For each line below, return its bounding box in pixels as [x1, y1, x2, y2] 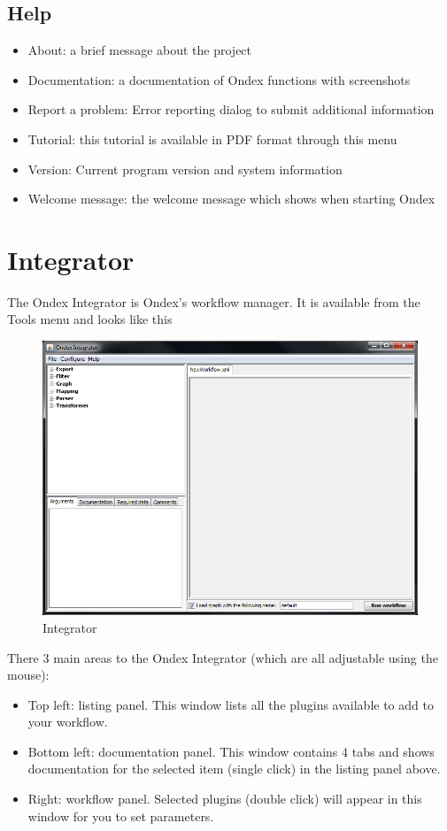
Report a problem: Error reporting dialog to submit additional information [27, 100, 435, 119]
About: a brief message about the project [27, 41, 252, 59]
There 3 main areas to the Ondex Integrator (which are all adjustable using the [7, 648, 438, 666]
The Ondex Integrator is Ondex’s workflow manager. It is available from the [7, 292, 420, 311]
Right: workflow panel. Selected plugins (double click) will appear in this [27, 789, 422, 808]
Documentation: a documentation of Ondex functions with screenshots [27, 70, 411, 88]
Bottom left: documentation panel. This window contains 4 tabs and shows [27, 742, 435, 760]
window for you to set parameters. [27, 806, 214, 825]
